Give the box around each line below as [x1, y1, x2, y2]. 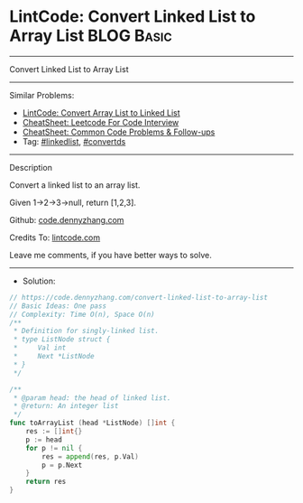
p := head [25, 435, 63, 444]
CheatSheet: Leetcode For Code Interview [22, 116, 179, 127]
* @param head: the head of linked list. [13, 393, 171, 403]
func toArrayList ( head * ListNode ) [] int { [9, 418, 176, 428]
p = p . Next [41, 461, 83, 470]
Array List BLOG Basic [9, 25, 173, 46]
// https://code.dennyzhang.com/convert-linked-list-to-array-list [9, 293, 269, 302]
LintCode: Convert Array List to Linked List [22, 107, 180, 118]
